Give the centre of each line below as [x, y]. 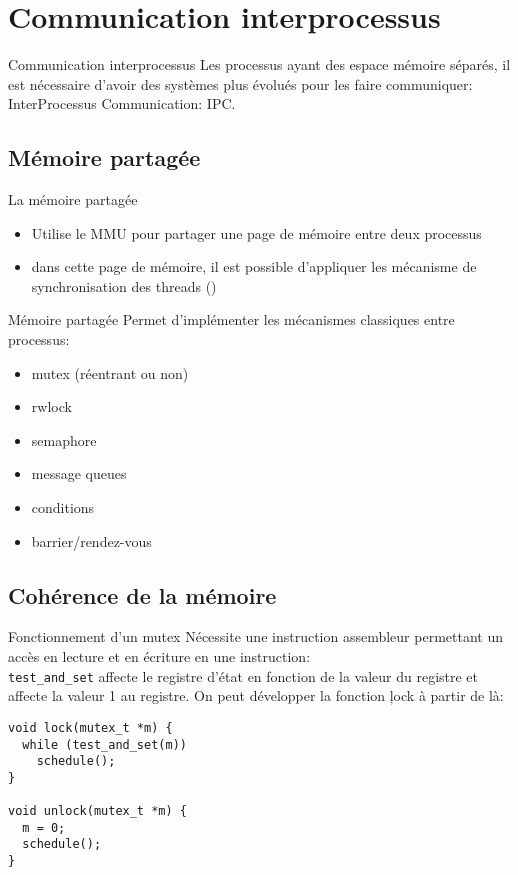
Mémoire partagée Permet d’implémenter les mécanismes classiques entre [231, 319]
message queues [79, 473]
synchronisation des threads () [124, 285]
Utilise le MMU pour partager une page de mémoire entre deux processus [256, 232]
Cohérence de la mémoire [142, 594]
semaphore [64, 439]
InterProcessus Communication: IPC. [122, 103]
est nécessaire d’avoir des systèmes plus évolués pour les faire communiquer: [240, 83]
